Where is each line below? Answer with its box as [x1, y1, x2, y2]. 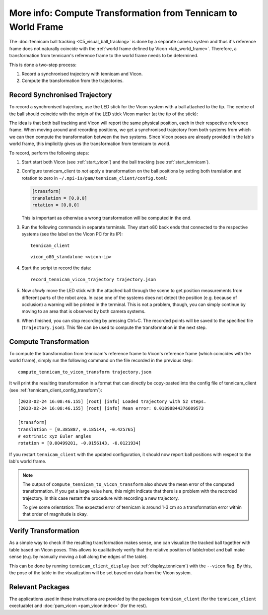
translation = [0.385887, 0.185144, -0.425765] [18, 426, 136, 432]
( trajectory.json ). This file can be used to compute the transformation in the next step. [21, 324, 207, 330]
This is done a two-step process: [9, 62, 77, 68]
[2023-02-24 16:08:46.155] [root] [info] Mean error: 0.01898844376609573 [18, 405, 204, 411]
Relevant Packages [9, 583, 69, 591]
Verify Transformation [9, 527, 79, 535]
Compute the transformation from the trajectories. [21, 77, 124, 84]
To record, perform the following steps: [9, 150, 89, 156]
